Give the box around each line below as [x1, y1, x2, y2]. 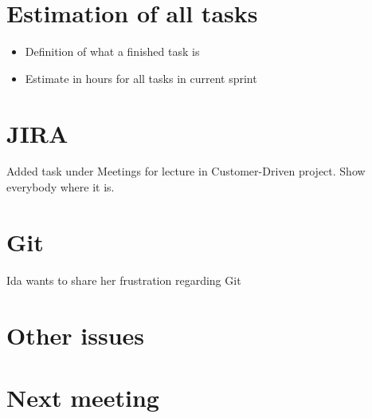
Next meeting [6, 381, 159, 413]
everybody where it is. [6, 179, 115, 195]
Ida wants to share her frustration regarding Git [6, 271, 241, 288]
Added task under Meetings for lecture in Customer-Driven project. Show [6, 163, 366, 179]
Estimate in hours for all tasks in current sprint [25, 69, 257, 86]
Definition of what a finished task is [25, 43, 200, 60]
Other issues [6, 318, 145, 351]
